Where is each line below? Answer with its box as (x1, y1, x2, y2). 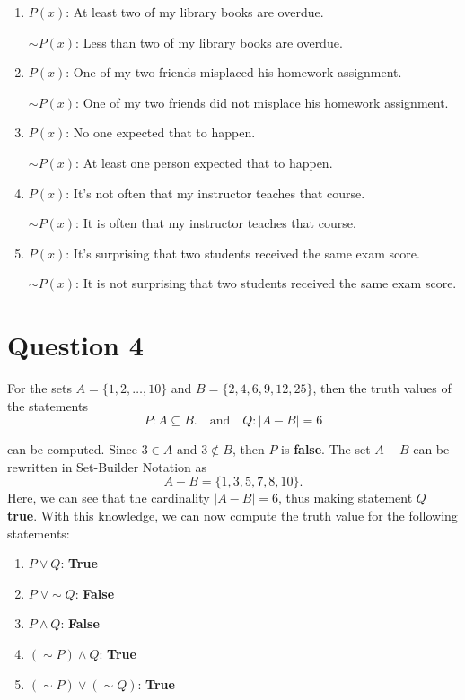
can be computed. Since (7, 440, 138, 459)
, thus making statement (278, 488, 413, 507)
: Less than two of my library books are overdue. (75, 32, 343, 51)
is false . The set (281, 440, 371, 459)
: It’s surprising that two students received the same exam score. (66, 243, 420, 262)
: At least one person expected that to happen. (75, 153, 333, 171)
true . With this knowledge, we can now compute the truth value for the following (7, 506, 458, 525)
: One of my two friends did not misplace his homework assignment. (75, 92, 449, 111)
